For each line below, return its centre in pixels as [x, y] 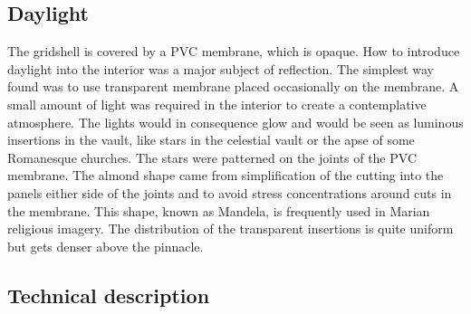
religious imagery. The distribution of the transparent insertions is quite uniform [231, 228]
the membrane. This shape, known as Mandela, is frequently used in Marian [219, 210]
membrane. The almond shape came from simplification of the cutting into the [226, 175]
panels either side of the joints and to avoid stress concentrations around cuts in [230, 192]
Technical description [109, 295]
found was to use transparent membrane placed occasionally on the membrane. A [233, 86]
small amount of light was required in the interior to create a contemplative [217, 104]
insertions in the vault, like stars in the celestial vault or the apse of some [211, 140]
